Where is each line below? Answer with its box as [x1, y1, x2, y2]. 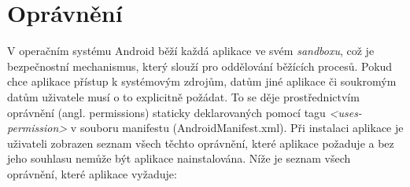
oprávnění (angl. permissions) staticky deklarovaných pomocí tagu [7, 104, 326, 120]
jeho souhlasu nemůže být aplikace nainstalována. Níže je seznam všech [7, 150, 351, 167]
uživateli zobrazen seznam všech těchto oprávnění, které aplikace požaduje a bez [7, 134, 394, 151]
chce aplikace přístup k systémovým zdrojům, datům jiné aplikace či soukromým [7, 73, 397, 90]
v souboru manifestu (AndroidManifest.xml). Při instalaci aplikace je [70, 119, 404, 136]
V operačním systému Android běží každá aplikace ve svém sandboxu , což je [7, 42, 375, 59]
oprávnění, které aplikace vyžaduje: [7, 165, 177, 181]
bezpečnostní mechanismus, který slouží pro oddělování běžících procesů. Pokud [7, 57, 393, 74]
